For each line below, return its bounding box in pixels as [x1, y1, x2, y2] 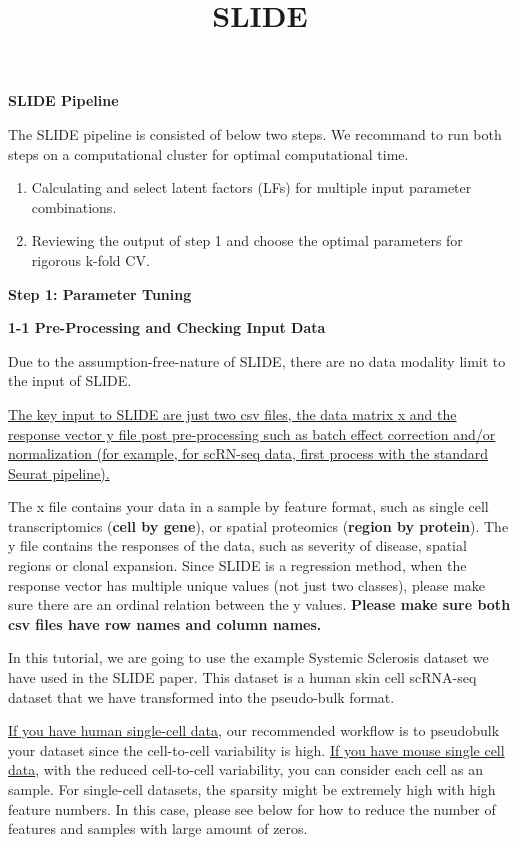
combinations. [31, 196, 117, 217]
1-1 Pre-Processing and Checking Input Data [8, 317, 326, 338]
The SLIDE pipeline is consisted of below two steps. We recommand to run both [8, 123, 502, 144]
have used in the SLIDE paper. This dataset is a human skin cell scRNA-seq [8, 667, 477, 688]
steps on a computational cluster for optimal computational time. [8, 143, 409, 164]
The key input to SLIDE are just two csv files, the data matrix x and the [8, 403, 457, 424]
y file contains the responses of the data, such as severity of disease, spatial [8, 535, 467, 556]
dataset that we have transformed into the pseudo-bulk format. [8, 686, 395, 707]
